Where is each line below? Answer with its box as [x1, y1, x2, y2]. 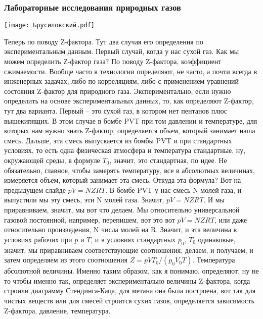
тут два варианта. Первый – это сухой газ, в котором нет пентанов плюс [4, 105, 227, 116]
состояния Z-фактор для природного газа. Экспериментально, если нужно [4, 85, 231, 96]
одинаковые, [198, 234, 236, 244]
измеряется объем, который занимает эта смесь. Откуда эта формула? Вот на [4, 175, 241, 185]
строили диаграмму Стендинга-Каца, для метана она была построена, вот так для [4, 285, 256, 296]
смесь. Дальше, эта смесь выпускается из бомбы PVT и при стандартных [4, 135, 232, 145]
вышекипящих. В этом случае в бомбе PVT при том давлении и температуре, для [4, 115, 257, 126]
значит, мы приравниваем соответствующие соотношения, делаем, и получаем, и [4, 244, 253, 255]
